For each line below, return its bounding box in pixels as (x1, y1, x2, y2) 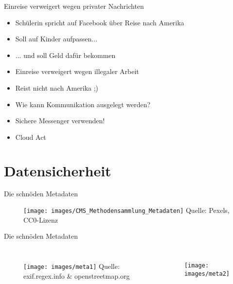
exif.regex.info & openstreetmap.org (23, 270, 130, 281)
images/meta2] (184, 270, 230, 277)
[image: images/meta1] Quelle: (23, 261, 120, 271)
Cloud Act (15, 132, 46, 142)
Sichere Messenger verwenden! (15, 115, 105, 126)
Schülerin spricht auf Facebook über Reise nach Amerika (15, 17, 184, 27)
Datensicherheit (4, 160, 111, 180)
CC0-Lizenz (23, 214, 58, 225)
